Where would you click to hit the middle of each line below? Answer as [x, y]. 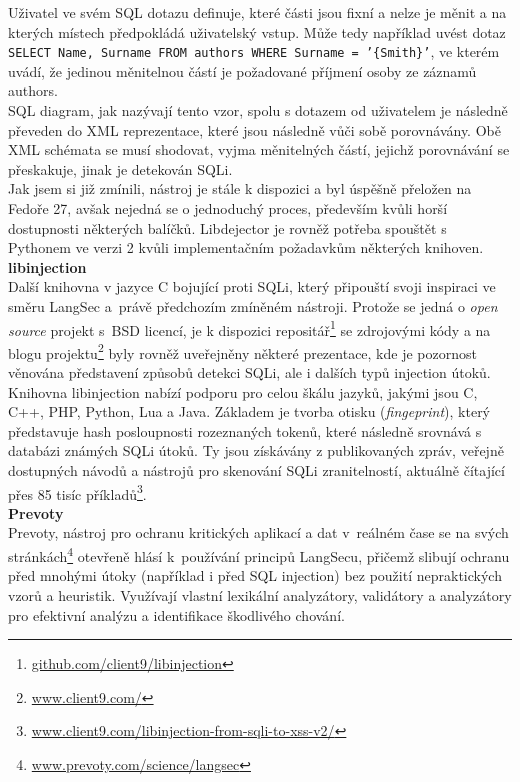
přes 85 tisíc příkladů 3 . [77, 492]
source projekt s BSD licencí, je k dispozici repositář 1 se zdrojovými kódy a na [249, 328]
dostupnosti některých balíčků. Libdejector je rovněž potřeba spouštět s [227, 227]
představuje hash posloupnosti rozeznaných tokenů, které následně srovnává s [245, 430]
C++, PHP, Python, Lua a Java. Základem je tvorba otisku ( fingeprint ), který [249, 411]
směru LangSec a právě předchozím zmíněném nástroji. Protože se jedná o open [253, 305]
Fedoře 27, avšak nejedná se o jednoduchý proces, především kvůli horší [228, 208]
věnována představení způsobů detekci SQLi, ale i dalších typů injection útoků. [249, 372]
